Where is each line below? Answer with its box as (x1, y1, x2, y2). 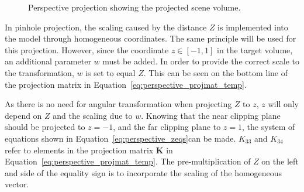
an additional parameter (5, 55, 91, 67)
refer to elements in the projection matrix (5, 143, 154, 156)
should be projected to (5, 121, 85, 133)
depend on (5, 109, 42, 121)
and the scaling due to (53, 109, 133, 121)
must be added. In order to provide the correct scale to (102, 55, 299, 67)
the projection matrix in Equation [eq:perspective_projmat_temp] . (5, 78, 247, 90)
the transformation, (5, 66, 74, 78)
